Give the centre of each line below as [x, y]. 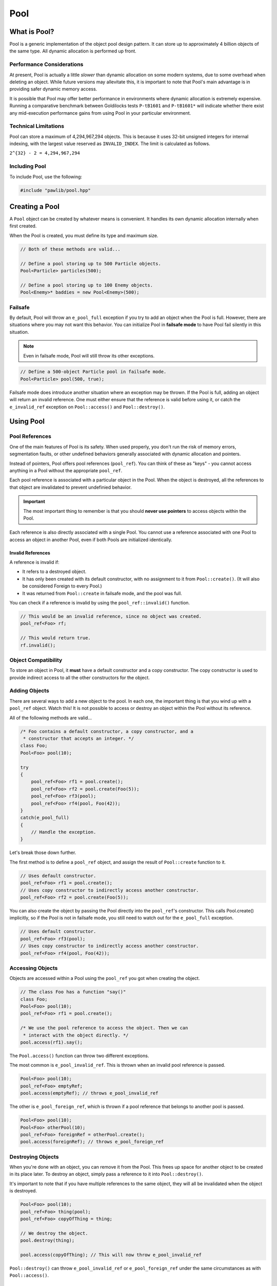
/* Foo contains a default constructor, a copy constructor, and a [107, 731]
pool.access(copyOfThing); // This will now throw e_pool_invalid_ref [111, 1255]
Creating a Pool [35, 207]
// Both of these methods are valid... [70, 249]
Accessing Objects [34, 968]
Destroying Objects [34, 1156]
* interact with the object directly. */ [76, 1035]
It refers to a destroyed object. [54, 571]
